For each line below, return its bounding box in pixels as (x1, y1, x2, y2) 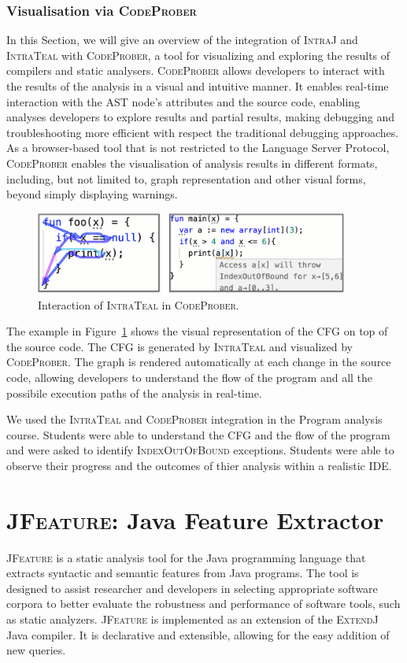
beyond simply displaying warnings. (6, 186, 178, 202)
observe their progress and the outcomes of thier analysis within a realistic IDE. (6, 457, 392, 473)
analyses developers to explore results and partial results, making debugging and (6, 109, 395, 125)
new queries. (6, 642, 66, 658)
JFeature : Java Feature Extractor (6, 503, 384, 535)
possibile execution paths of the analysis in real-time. (6, 384, 262, 401)
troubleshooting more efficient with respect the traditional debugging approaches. (6, 124, 399, 140)
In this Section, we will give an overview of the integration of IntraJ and (6, 31, 358, 48)
